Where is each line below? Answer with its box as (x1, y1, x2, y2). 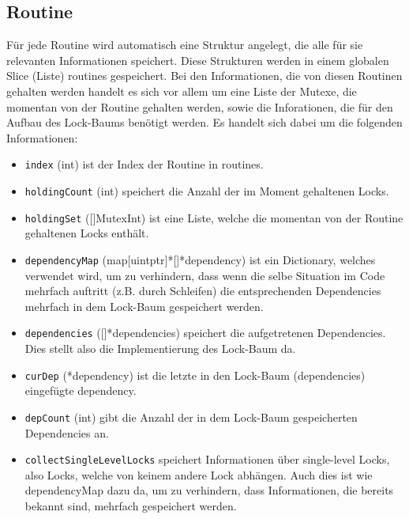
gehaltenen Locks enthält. (24, 225, 149, 241)
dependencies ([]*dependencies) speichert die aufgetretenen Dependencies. (24, 324, 386, 341)
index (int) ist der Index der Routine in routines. (24, 156, 264, 172)
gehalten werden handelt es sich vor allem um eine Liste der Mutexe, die (6, 82, 357, 99)
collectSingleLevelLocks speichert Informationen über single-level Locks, (24, 451, 390, 468)
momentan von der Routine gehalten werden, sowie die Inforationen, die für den (6, 98, 393, 115)
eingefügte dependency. (24, 382, 137, 399)
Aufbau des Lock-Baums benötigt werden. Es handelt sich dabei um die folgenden (6, 114, 403, 131)
